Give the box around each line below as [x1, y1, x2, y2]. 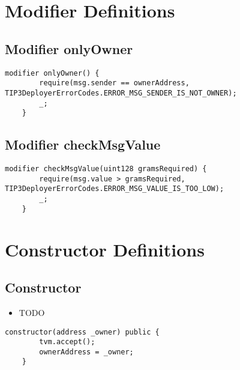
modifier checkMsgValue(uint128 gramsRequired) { [5, 165, 207, 174]
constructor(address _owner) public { [5, 327, 160, 336]
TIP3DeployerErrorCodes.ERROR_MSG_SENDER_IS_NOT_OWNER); [5, 88, 237, 97]
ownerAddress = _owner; [39, 347, 134, 356]
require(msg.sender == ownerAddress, [39, 79, 190, 88]
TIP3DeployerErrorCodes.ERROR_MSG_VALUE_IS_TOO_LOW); [5, 184, 224, 193]
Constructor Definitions [5, 237, 205, 261]
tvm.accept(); [39, 338, 95, 347]
